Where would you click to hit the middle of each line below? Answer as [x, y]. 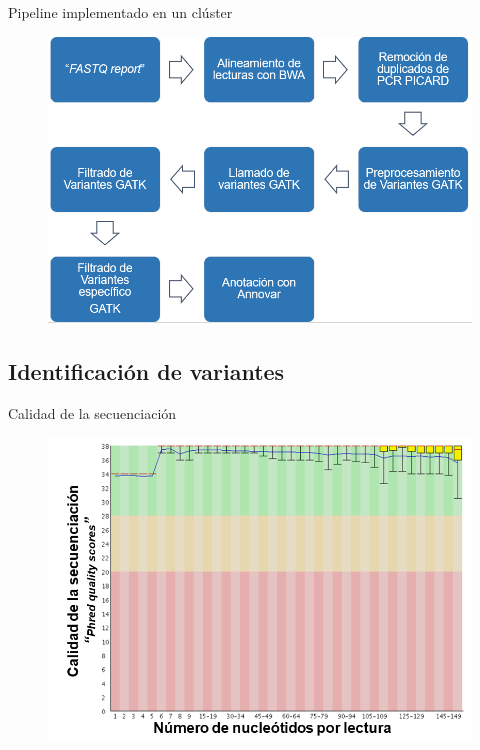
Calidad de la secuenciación [92, 413]
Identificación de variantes [146, 371]
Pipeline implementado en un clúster [120, 12]
